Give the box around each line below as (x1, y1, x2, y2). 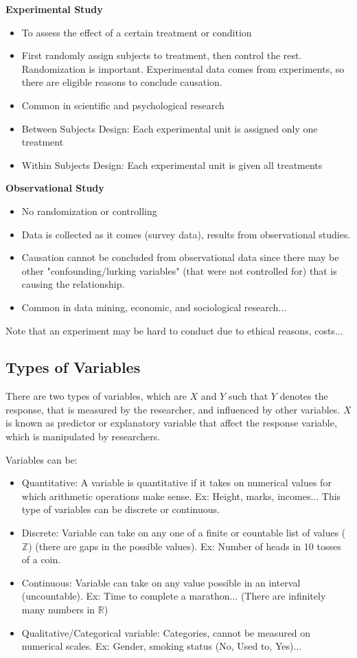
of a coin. (21, 552, 61, 567)
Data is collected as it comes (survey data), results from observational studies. (21, 227, 351, 241)
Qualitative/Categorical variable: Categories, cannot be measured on (21, 625, 311, 639)
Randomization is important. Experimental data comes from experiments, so (21, 61, 345, 76)
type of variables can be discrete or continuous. (21, 502, 220, 517)
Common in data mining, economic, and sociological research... (21, 299, 287, 314)
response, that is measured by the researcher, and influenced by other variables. (5, 402, 341, 416)
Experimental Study (5, 2, 103, 16)
